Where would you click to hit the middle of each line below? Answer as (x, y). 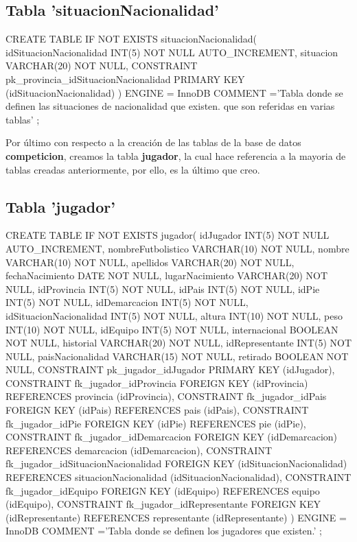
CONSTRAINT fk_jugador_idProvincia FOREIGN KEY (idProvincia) (157, 382)
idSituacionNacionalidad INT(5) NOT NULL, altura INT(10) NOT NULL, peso (174, 315)
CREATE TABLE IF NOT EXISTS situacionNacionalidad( (131, 39)
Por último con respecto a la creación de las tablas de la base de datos (153, 142)
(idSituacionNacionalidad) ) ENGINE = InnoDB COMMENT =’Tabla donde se (174, 92)
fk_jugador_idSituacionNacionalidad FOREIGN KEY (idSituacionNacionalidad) (176, 463)
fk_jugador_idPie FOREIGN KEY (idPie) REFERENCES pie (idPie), (156, 423)
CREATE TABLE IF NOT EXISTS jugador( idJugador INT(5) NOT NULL (168, 235)
